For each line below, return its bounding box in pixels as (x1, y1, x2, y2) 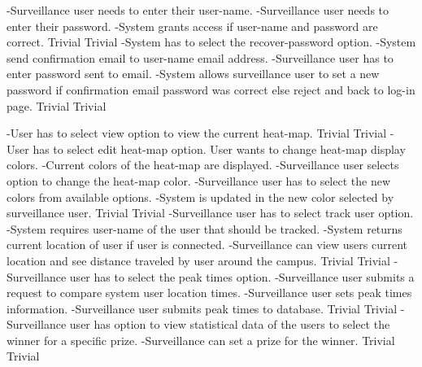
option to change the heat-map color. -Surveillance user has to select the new (7, 172, 391, 189)
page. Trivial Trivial (7, 97, 107, 114)
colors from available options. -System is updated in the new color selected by (7, 188, 394, 205)
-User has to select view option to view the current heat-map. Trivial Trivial (7, 125, 387, 142)
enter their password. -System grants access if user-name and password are (7, 17, 378, 34)
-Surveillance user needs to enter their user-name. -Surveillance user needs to (7, 2, 389, 18)
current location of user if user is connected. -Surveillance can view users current (7, 236, 408, 253)
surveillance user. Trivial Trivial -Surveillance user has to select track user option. (7, 204, 414, 221)
